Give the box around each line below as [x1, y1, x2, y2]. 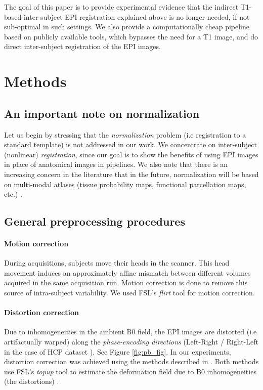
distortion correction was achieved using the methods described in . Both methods [4, 356, 259, 367]
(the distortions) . [4, 376, 59, 386]
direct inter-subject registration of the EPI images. [4, 41, 161, 52]
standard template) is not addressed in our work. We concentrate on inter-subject [4, 139, 257, 150]
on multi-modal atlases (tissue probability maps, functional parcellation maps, [4, 179, 246, 189]
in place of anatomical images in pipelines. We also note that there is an [4, 159, 228, 169]
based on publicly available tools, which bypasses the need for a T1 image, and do [4, 31, 258, 41]
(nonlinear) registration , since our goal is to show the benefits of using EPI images [4, 149, 258, 159]
